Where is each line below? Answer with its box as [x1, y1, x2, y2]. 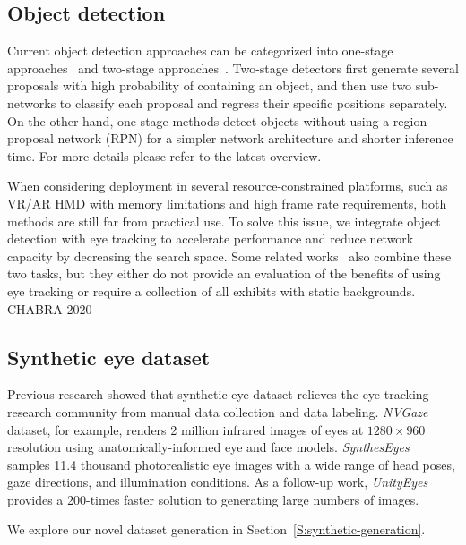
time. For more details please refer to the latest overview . [7, 146, 322, 165]
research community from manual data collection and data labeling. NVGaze [7, 402, 428, 421]
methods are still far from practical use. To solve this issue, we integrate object [7, 211, 441, 230]
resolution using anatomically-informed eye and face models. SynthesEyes [7, 438, 410, 456]
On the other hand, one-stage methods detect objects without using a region [7, 111, 427, 130]
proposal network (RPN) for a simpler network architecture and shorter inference [7, 129, 453, 148]
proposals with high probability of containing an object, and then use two [7, 76, 412, 95]
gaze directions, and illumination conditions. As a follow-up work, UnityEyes [7, 473, 428, 491]
